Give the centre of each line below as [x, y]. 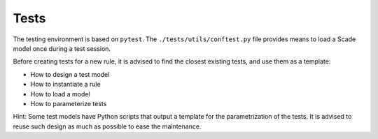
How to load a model [60, 94]
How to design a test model [70, 74]
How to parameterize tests [69, 103]
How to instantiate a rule [65, 85]
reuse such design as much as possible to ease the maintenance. [107, 126]
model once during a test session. [62, 48]
